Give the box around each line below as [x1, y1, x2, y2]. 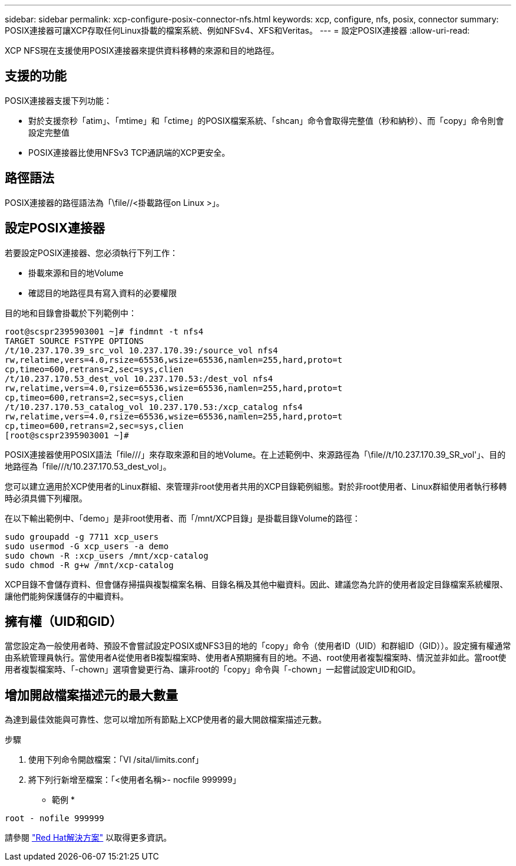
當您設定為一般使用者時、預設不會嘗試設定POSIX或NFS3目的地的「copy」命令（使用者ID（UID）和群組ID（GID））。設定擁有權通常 [5, 641, 511, 651]
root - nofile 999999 [5, 813, 104, 824]
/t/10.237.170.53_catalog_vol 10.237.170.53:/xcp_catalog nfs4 [5, 402, 303, 412]
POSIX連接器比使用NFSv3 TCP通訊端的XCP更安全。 [28, 147, 230, 158]
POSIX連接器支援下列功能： [5, 95, 112, 106]
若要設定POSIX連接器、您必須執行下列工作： [5, 247, 178, 258]
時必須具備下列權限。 [5, 493, 87, 503]
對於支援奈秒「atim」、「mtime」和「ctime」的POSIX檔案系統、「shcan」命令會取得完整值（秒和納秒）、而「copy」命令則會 [28, 115, 504, 126]
